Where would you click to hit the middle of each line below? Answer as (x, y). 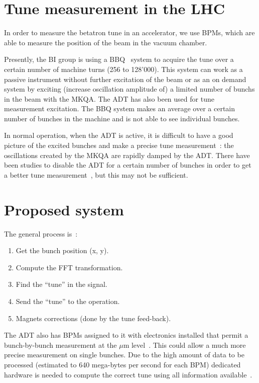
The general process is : (41, 233)
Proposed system (64, 209)
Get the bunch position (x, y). (62, 250)
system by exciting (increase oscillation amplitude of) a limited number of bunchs (129, 89)
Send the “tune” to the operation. (68, 301)
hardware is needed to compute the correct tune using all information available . (128, 374)
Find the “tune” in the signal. (61, 284)
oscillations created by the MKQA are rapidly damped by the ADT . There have (127, 155)
